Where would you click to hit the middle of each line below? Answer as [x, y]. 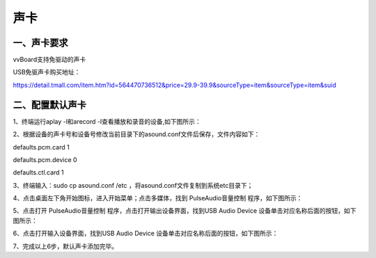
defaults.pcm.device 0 [45, 159]
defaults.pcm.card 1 [41, 147]
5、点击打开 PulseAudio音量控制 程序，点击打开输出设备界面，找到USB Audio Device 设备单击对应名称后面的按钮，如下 [185, 211]
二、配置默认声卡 [49, 105]
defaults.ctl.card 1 [38, 172]
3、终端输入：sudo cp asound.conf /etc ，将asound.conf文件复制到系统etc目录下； [133, 185]
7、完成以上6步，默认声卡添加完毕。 [65, 246]
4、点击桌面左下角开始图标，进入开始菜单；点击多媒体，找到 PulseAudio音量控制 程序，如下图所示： [158, 198]
